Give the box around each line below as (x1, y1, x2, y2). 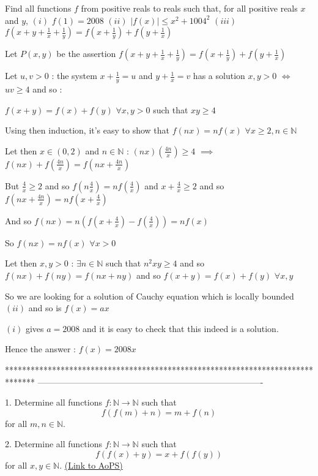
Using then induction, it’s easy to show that (5, 124, 170, 137)
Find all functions (5, 2, 72, 14)
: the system (51, 69, 97, 82)
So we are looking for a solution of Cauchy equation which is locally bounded (5, 289, 294, 302)
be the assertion (56, 47, 116, 60)
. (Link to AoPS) (59, 458, 123, 471)
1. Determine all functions (5, 396, 102, 409)
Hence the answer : (5, 342, 76, 355)
